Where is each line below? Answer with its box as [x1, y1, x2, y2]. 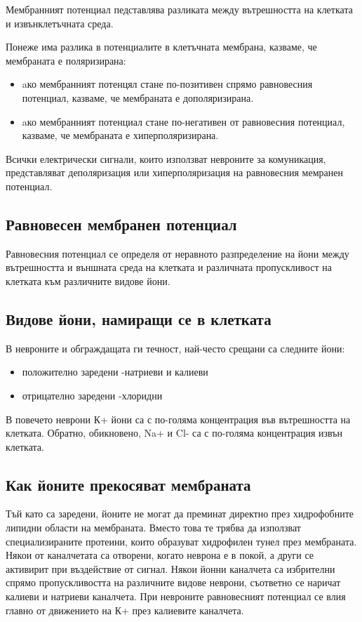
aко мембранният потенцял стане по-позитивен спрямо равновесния [22, 77, 313, 91]
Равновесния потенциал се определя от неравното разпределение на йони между [6, 246, 349, 260]
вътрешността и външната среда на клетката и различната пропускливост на [6, 260, 332, 274]
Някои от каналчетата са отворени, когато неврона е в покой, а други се [6, 548, 314, 562]
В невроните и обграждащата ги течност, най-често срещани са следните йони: [6, 340, 345, 355]
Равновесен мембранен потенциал [6, 213, 237, 234]
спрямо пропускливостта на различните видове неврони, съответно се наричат [6, 575, 341, 590]
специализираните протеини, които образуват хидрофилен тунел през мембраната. [6, 534, 357, 548]
